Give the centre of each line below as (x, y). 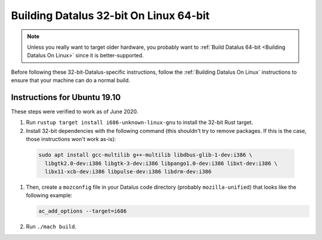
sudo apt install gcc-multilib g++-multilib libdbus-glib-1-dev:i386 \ (145, 155)
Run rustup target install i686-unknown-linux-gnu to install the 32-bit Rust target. (140, 123)
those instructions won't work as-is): (71, 139)
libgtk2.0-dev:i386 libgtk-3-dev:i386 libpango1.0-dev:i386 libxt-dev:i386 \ (161, 163)
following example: (49, 195)
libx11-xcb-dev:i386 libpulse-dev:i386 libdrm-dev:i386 (128, 172)
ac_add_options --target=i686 (83, 211)
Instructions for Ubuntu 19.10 (66, 97)
